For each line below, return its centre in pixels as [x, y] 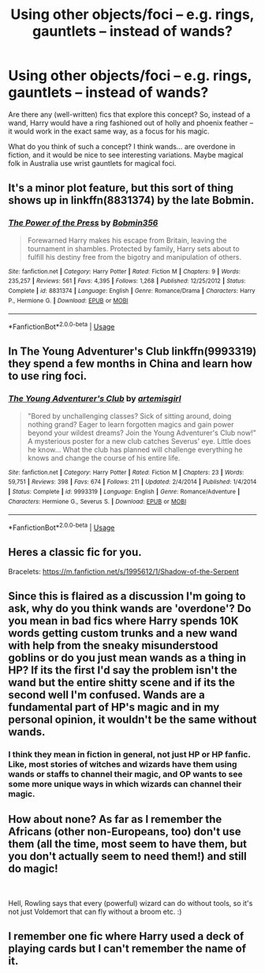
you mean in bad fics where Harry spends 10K [123, 621]
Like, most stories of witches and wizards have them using [123, 764]
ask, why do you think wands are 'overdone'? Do [130, 609]
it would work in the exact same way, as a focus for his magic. [109, 131]
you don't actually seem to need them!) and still [127, 857]
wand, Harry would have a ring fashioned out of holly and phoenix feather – [131, 122]
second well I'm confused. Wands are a [106, 695]
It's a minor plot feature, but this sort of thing [121, 188]
